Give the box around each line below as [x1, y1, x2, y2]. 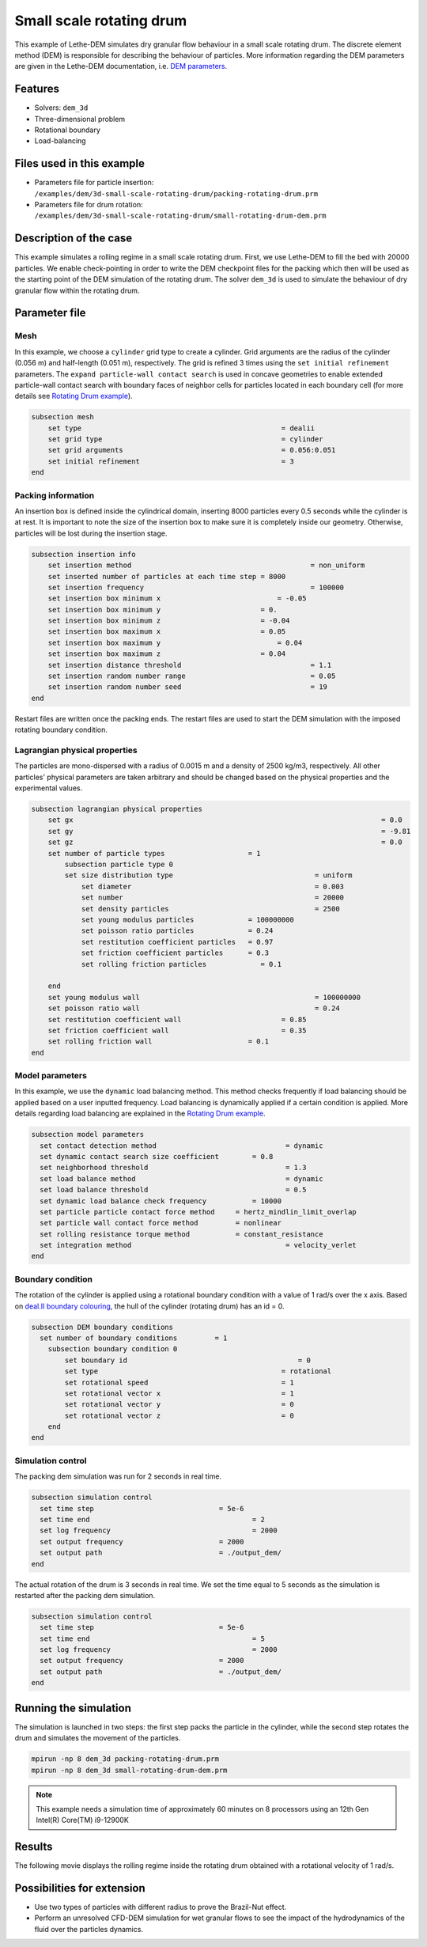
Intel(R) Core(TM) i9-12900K [36, 1816, 130, 1825]
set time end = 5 [40, 1634, 265, 1643]
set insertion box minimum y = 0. [47, 605, 278, 614]
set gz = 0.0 [47, 838, 402, 847]
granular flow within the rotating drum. [14, 286, 140, 295]
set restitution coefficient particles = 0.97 [81, 938, 274, 946]
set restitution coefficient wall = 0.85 [47, 1015, 307, 1024]
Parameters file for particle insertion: [34, 178, 154, 188]
